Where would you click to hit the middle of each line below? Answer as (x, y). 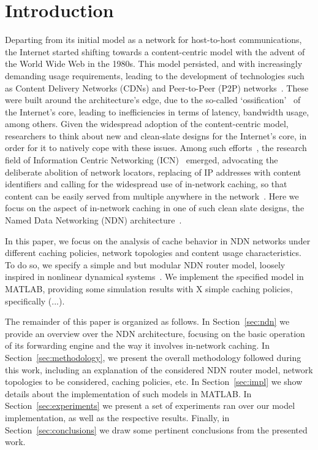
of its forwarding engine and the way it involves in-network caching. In (137, 345)
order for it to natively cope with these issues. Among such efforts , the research (156, 148)
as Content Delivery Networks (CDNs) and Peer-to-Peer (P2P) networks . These (157, 87)
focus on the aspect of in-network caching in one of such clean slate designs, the (155, 208)
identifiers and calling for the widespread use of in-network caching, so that (146, 184)
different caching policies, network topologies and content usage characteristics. (153, 253)
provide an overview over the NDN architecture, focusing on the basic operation (155, 333)
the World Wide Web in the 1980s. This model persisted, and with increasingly (154, 64)
